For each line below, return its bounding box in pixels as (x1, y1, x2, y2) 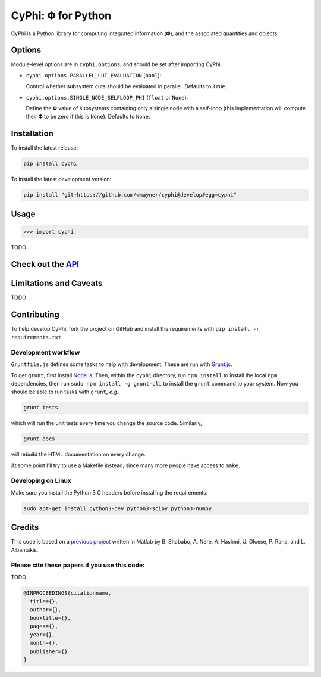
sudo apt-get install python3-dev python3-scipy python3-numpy (23, 505, 212, 512)
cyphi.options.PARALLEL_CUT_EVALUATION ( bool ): (26, 72, 162, 79)
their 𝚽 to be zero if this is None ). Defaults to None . (26, 113, 150, 120)
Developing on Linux (11, 477, 71, 485)
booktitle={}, (30, 614, 71, 622)
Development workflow (11, 348, 80, 356)
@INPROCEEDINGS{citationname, (23, 589, 112, 596)
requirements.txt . (11, 334, 63, 341)
